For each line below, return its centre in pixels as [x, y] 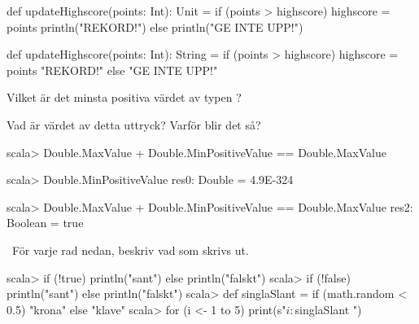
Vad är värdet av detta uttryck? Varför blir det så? [134, 124]
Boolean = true [45, 223]
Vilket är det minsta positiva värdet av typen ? [124, 97]
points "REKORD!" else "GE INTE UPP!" [112, 70]
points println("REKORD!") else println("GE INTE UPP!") [155, 26]
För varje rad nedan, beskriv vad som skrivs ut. [130, 250]
